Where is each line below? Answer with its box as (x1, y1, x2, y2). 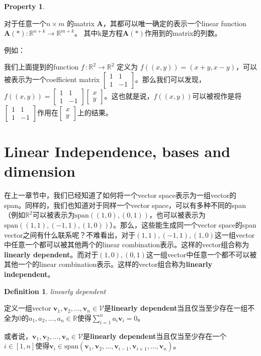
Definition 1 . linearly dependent (4, 286, 106, 296)
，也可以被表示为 (149, 209, 206, 220)
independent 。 (4, 269, 55, 279)
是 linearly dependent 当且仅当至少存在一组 (104, 303, 248, 313)
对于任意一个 (4, 18, 46, 28)
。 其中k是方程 (74, 28, 123, 38)
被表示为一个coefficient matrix (4, 74, 100, 84)
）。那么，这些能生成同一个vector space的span (110, 220, 256, 230)
